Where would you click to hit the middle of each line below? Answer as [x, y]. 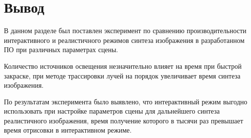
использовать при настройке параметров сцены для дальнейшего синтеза [112, 111]
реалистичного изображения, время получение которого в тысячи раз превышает [124, 120]
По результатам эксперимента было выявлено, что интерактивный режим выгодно [126, 101]
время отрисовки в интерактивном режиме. [68, 130]
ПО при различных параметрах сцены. [61, 49]
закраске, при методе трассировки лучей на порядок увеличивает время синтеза [122, 75]
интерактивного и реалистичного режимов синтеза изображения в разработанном [124, 40]
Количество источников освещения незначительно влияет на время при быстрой [123, 66]
